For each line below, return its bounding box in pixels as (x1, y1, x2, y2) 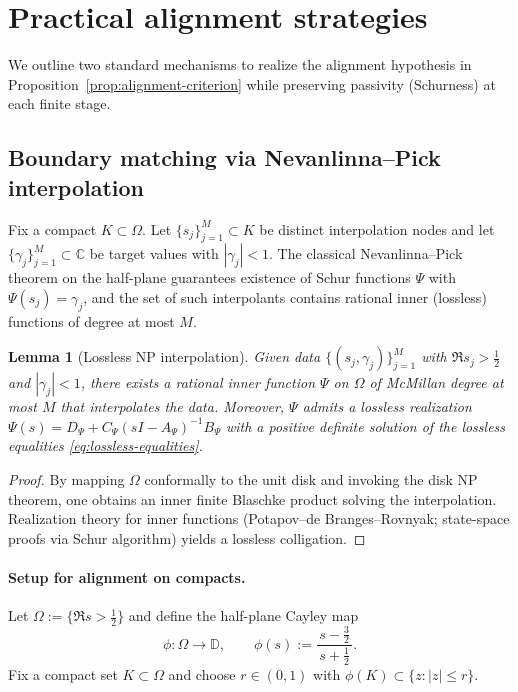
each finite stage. (8, 93, 111, 114)
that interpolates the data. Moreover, (60, 396, 285, 417)
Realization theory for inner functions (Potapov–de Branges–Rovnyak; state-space (8, 508, 510, 529)
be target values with (89, 243, 219, 264)
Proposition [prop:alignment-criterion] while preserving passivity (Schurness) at (8, 73, 496, 94)
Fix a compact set (8, 663, 118, 684)
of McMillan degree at (369, 372, 504, 393)
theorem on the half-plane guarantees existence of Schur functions (8, 267, 411, 288)
